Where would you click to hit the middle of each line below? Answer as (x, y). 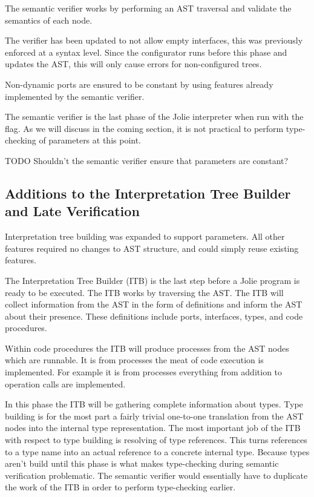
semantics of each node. (49, 20)
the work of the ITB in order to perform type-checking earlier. (120, 487)
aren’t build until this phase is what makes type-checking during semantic (142, 463)
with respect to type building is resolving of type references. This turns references (156, 440)
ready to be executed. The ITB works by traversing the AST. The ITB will (144, 292)
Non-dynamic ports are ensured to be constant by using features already (139, 84)
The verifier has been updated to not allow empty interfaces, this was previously (154, 40)
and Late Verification (72, 211)
